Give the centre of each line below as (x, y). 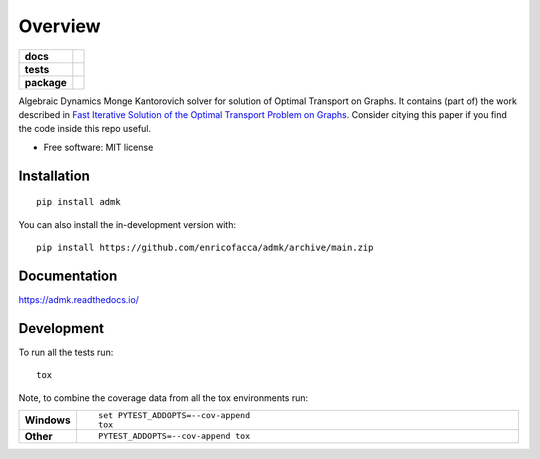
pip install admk (78, 202)
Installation (54, 175)
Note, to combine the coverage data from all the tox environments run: (163, 397)
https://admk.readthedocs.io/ (79, 299)
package (45, 82)
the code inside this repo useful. (85, 129)
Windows (47, 420)
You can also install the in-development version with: (127, 224)
